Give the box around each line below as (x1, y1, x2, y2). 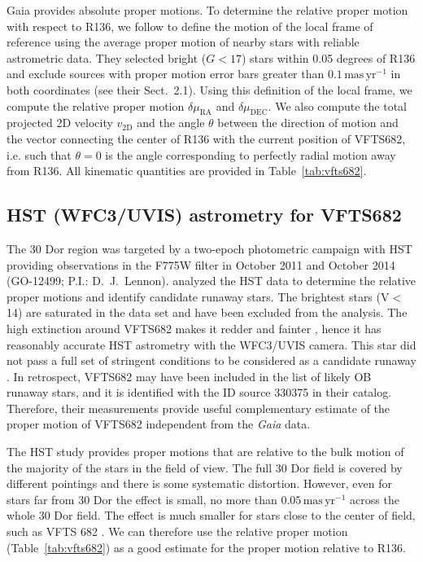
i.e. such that (7, 146, 72, 163)
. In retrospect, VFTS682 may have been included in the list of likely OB (7, 367, 372, 384)
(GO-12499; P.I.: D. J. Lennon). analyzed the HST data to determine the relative (7, 272, 416, 289)
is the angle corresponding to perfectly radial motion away (105, 146, 396, 163)
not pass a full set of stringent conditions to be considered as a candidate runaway (7, 352, 416, 369)
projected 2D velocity (7, 114, 113, 131)
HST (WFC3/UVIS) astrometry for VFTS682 (7, 202, 402, 227)
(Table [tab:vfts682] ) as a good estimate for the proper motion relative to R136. (7, 538, 406, 555)
